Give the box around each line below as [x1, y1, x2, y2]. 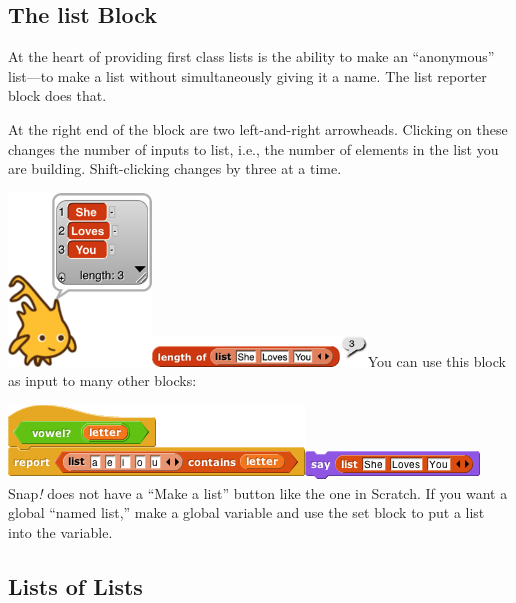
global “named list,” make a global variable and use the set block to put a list [8, 502, 485, 523]
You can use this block [367, 350, 506, 371]
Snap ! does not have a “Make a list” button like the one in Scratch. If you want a [8, 482, 508, 503]
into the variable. [8, 521, 113, 542]
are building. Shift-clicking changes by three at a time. [8, 158, 342, 179]
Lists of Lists [8, 570, 143, 601]
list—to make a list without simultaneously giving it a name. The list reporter [8, 65, 487, 86]
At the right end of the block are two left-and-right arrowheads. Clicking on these [8, 118, 508, 139]
